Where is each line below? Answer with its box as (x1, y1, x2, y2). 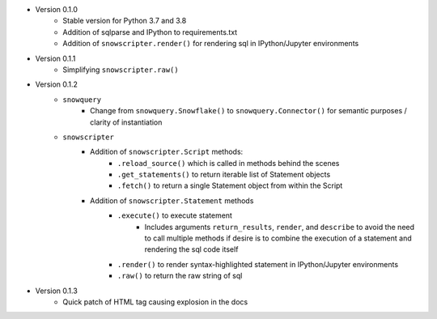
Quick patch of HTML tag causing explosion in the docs (62, 296, 248, 307)
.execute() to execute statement (117, 211, 232, 220)
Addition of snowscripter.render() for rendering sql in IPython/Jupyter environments (62, 39, 359, 49)
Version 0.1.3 (35, 286, 78, 296)
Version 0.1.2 (35, 79, 78, 89)
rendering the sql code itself (144, 245, 239, 254)
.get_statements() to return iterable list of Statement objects (117, 170, 331, 180)
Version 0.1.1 (35, 53, 76, 63)
